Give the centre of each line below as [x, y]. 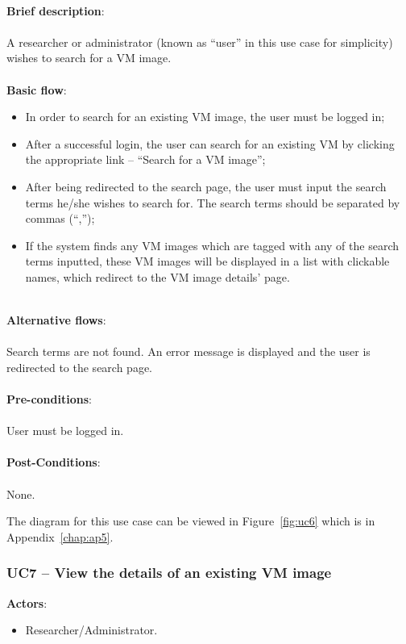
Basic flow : [37, 89]
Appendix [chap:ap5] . [60, 536]
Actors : [27, 602]
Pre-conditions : [49, 399]
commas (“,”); [60, 218]
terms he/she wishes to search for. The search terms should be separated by [213, 202]
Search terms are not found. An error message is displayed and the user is [188, 351]
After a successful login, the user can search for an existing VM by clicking [210, 143]
